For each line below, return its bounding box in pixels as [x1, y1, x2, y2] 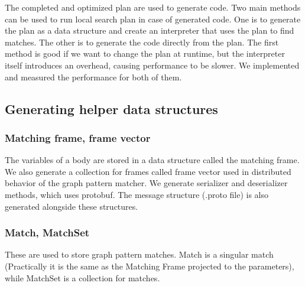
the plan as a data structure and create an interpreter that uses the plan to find [5, 24, 294, 37]
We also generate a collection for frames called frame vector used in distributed [5, 165, 291, 177]
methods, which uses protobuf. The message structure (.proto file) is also [5, 188, 269, 200]
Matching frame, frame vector [5, 130, 151, 145]
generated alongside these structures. [5, 200, 138, 212]
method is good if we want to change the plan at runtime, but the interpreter [5, 47, 285, 60]
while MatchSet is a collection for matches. [5, 271, 160, 284]
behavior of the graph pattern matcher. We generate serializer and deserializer [5, 177, 288, 189]
